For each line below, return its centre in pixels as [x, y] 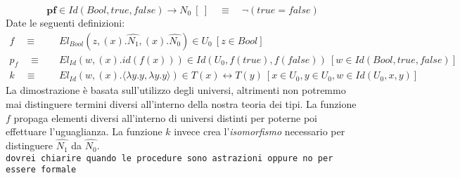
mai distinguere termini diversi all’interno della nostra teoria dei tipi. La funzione [181, 104]
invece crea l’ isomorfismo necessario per [260, 131]
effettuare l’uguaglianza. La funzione [84, 131]
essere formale [41, 170]
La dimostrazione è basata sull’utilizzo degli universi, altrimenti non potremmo [176, 90]
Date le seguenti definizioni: [65, 22]
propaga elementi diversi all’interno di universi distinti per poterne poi [165, 117]
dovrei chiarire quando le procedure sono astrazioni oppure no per [170, 158]
